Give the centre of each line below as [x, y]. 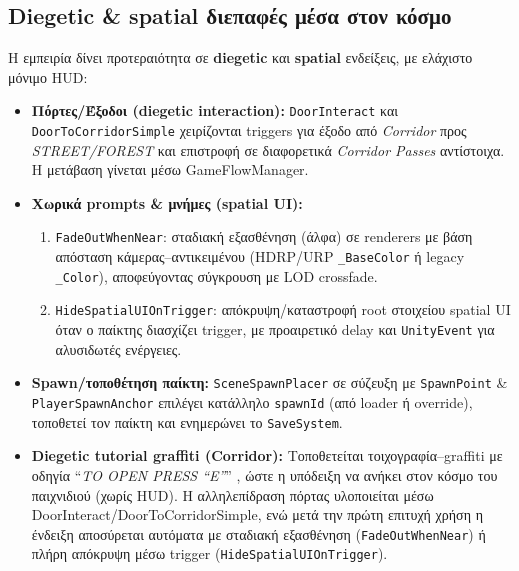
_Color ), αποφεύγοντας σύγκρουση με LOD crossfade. [216, 275]
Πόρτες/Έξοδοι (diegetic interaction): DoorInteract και [215, 110]
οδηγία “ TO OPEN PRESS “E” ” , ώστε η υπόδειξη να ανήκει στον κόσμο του [264, 474]
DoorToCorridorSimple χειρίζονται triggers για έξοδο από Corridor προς [249, 130]
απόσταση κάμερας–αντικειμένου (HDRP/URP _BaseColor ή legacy [260, 256]
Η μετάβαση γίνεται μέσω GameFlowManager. [170, 169]
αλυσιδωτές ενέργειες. [118, 348]
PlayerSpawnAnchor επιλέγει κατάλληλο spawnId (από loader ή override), [252, 402]
